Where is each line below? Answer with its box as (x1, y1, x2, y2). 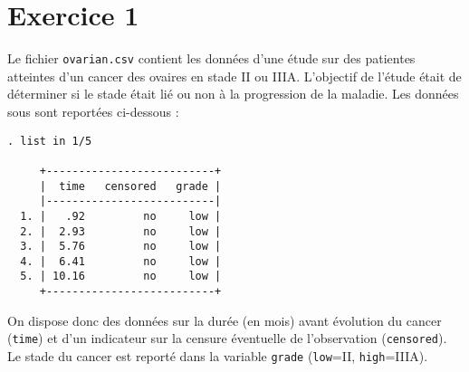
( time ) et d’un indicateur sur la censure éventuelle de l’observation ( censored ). (7, 329, 447, 348)
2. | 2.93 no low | (20, 224, 222, 238)
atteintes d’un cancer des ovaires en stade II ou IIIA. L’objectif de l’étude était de (7, 66, 462, 85)
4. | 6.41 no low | (20, 254, 222, 268)
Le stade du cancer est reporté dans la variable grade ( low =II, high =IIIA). (7, 347, 428, 366)
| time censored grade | (39, 179, 222, 193)
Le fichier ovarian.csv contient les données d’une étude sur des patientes (7, 49, 416, 68)
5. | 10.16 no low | (20, 270, 222, 283)
